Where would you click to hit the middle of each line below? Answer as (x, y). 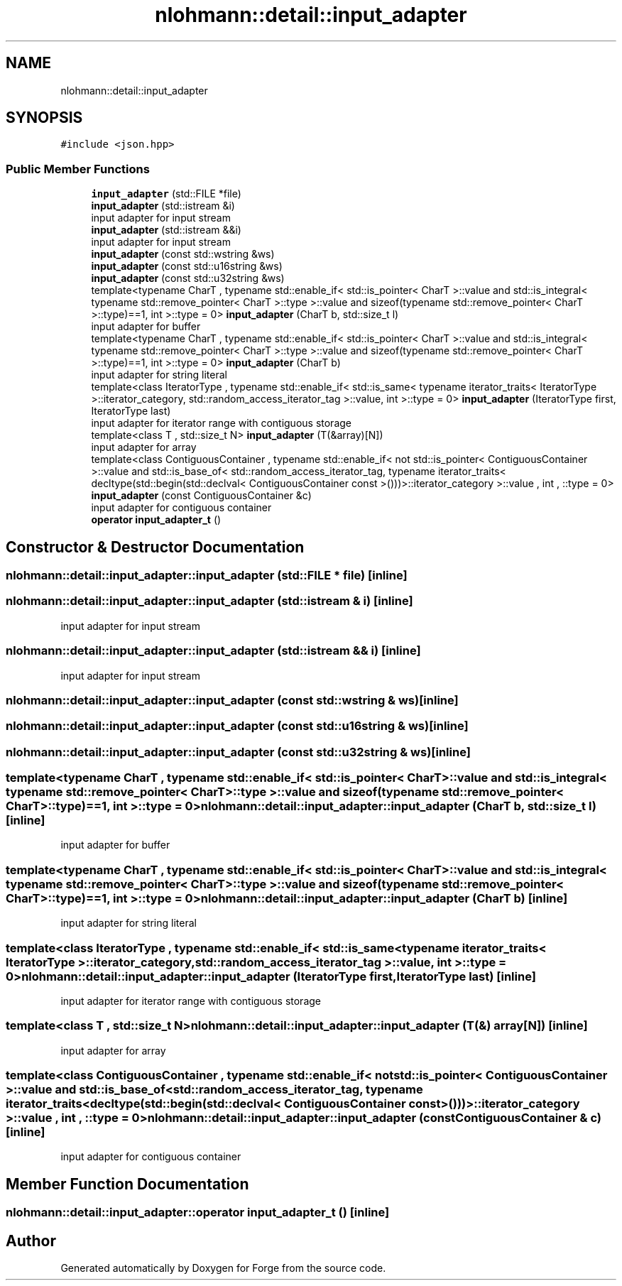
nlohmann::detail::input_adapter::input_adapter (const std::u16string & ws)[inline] (237, 726)
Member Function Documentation (127, 1184)
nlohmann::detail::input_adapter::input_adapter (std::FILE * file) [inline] (207, 576)
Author (31, 1241)
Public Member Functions (78, 169)
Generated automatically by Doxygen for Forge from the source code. (223, 1268)
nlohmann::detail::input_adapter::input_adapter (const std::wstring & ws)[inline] (232, 700)
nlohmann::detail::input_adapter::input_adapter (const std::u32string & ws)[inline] (238, 752)
